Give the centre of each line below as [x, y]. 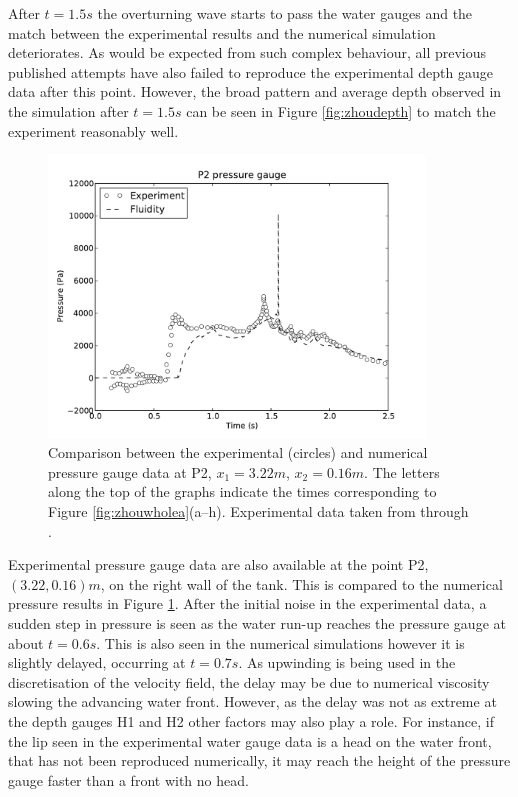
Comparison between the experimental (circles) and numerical [238, 452]
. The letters [402, 471]
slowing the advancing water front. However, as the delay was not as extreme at [252, 701]
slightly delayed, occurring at [97, 662]
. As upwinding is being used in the [347, 662]
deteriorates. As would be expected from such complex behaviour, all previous [247, 52]
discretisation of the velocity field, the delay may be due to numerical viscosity [249, 681]
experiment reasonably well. [93, 130]
